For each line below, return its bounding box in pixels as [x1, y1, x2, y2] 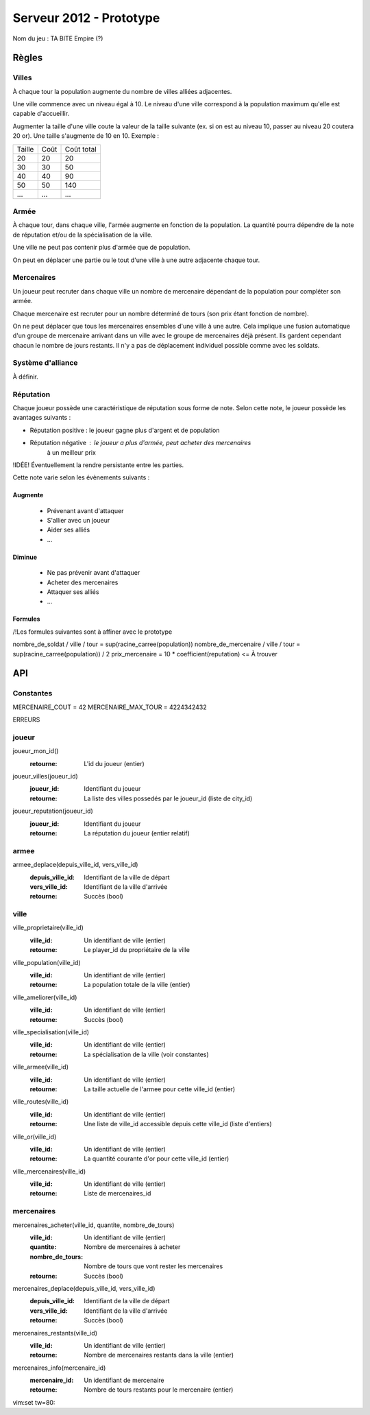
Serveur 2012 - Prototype [12, 10, 160, 25]
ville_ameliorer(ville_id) [12, 993, 77, 1001]
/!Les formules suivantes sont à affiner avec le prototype [12, 628, 173, 636]
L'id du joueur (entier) [84, 759, 145, 768]
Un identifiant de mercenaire [84, 1376, 164, 1385]
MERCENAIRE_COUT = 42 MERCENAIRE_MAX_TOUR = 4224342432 [12, 703, 207, 711]
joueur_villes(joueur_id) [12, 772, 78, 781]
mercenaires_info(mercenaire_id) [12, 1364, 106, 1372]
